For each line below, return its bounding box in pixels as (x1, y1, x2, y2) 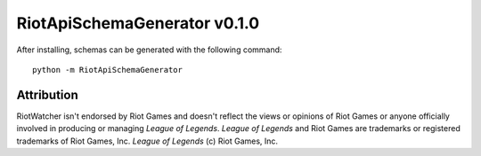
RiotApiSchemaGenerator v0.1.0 (16, 13, 260, 33)
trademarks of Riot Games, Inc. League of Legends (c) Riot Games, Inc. (16, 136, 279, 146)
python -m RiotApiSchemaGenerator (32, 65, 183, 74)
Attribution (16, 87, 79, 102)
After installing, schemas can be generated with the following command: (16, 44, 282, 55)
